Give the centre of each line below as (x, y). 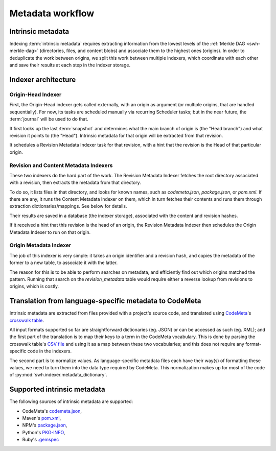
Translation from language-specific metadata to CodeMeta (105, 301)
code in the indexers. (49, 351)
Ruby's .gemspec (41, 440)
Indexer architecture (43, 80)
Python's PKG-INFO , (44, 432)
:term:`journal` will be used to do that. (49, 119)
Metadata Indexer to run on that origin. (50, 232)
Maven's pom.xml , (42, 418)
